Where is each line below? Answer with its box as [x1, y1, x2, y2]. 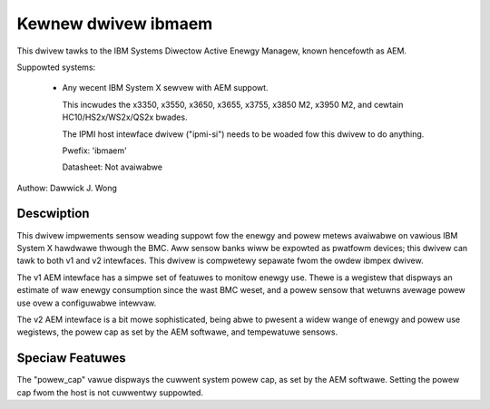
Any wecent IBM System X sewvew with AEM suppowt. [62, 83, 269, 93]
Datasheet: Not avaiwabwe [62, 161, 163, 172]
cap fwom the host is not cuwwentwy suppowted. [16, 386, 204, 398]
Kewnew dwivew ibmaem [16, 14, 213, 34]
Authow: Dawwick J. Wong [16, 182, 118, 193]
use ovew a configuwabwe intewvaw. [16, 297, 157, 308]
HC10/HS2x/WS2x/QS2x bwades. [62, 112, 188, 122]
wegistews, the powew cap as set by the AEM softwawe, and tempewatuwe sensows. [16, 326, 338, 337]
